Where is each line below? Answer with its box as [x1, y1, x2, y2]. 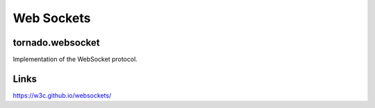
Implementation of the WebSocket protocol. [12, 55, 138, 64]
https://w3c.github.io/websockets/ [12, 91, 112, 100]
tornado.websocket [12, 37, 100, 48]
